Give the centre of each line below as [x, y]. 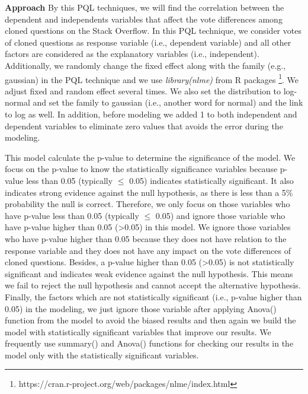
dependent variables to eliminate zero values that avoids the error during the [144, 125]
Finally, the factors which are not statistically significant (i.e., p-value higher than [153, 296]
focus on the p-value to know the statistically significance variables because [141, 169]
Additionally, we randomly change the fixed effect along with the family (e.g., [145, 65]
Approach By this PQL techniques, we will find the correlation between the [145, 7]
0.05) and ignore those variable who [220, 215]
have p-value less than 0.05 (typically [72, 215]
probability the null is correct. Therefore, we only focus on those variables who [147, 204]
